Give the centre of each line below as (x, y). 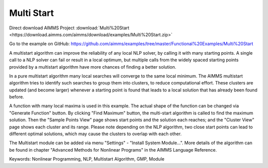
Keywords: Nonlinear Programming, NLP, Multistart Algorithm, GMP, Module (87, 159)
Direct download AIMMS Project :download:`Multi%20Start (69, 28)
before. (17, 97)
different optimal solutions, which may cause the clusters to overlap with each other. (96, 134)
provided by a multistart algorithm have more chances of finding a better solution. (93, 67)
